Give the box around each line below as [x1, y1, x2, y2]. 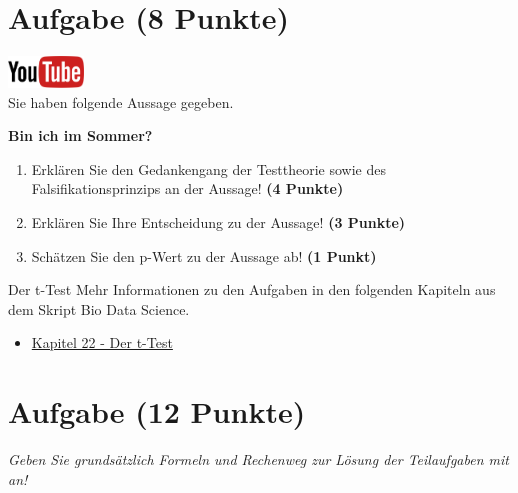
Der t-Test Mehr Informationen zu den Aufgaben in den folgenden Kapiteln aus [8, 279, 496, 300]
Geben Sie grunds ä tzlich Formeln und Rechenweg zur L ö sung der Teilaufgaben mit [8, 449, 509, 469]
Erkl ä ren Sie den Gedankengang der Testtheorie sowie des [31, 158, 386, 179]
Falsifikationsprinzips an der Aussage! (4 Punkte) [31, 178, 344, 199]
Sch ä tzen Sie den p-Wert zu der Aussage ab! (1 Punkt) [31, 245, 377, 266]
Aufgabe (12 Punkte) [8, 391, 306, 432]
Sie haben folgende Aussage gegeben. [8, 91, 234, 112]
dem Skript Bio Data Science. [8, 298, 190, 319]
